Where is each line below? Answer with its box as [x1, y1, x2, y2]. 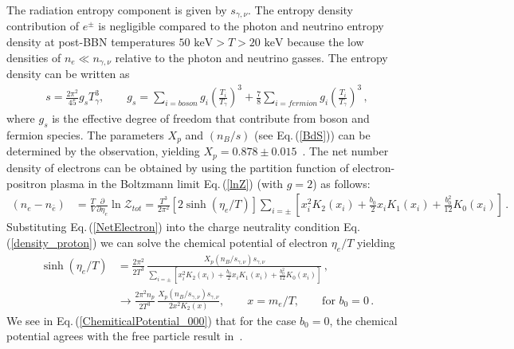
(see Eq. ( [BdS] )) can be [254, 127, 371, 143]
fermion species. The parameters [6, 127, 164, 143]
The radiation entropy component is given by [6, 2, 227, 18]
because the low [287, 33, 364, 50]
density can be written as [6, 65, 130, 82]
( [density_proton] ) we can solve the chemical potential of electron [6, 233, 328, 250]
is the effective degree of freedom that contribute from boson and [52, 110, 370, 127]
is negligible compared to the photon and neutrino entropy [98, 18, 384, 34]
